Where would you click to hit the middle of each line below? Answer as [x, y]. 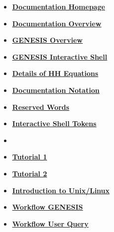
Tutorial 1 [29, 157]
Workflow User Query [50, 223]
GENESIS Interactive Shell [60, 56]
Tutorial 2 [29, 173]
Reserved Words [41, 107]
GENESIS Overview [47, 40]
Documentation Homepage [58, 6]
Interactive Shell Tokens [54, 123]
